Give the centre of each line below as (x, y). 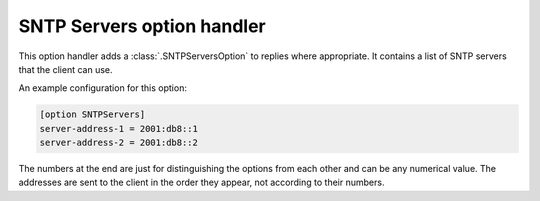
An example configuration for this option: (102, 88)
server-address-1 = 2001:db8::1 (119, 128)
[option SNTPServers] (92, 114)
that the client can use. (65, 69)
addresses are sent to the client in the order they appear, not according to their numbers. (201, 182)
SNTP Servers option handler (142, 26)
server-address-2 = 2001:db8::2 (119, 143)
